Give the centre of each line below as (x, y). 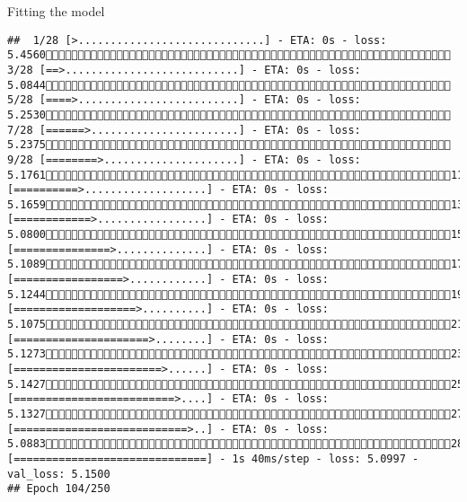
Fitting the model (56, 11)
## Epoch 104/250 (59, 489)
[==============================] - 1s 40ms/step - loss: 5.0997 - (213, 458)
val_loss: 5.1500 (59, 474)
